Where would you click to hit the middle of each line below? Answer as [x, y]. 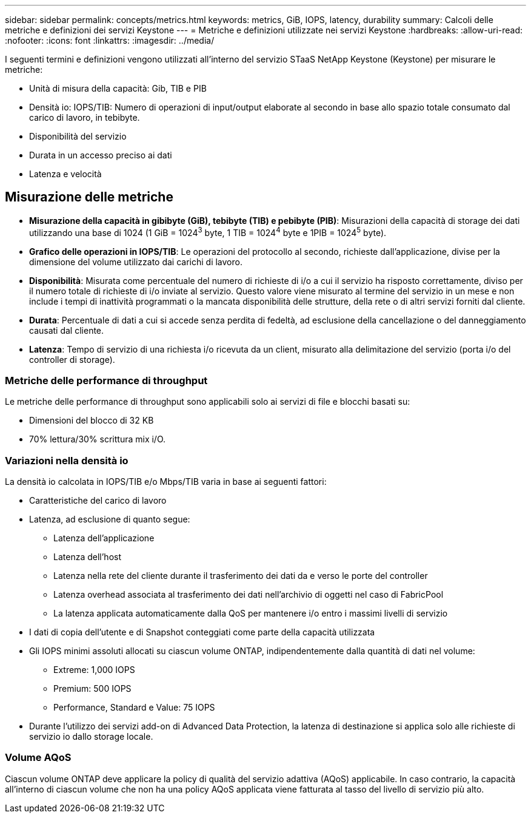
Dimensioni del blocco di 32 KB [92, 421]
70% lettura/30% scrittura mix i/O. [98, 439]
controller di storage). [72, 359]
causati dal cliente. [67, 330]
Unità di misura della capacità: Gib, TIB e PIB [118, 88]
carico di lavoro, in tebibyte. [85, 117]
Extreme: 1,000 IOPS [94, 670]
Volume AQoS [38, 758]
